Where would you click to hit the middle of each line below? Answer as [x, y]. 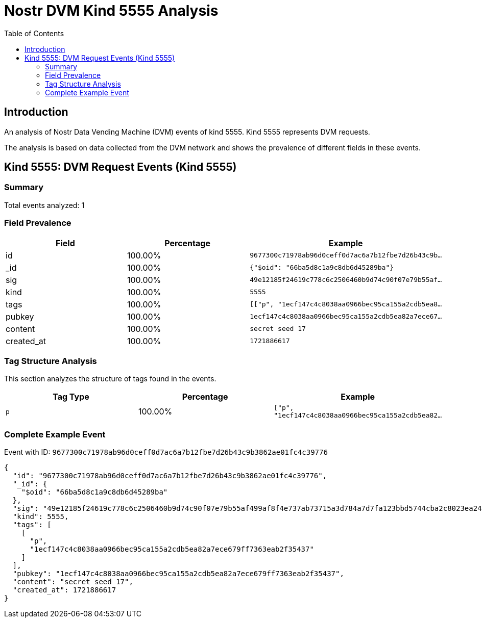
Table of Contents [34, 33]
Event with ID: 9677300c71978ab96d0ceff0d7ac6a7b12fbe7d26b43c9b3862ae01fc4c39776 [166, 452]
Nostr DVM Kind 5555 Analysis [111, 11]
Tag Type [71, 397]
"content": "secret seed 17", [73, 582]
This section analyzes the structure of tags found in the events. [110, 379]
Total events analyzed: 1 [44, 205]
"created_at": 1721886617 [64, 590]
